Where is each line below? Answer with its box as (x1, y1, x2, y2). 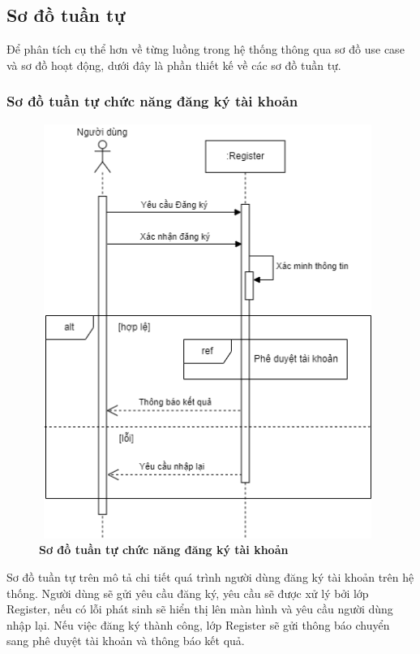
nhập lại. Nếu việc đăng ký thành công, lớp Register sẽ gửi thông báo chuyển (6, 616, 390, 633)
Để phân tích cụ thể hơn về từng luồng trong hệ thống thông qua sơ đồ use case (6, 41, 405, 58)
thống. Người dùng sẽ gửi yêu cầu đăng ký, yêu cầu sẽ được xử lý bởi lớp (6, 584, 369, 601)
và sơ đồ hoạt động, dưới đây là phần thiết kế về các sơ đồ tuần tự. (6, 56, 341, 73)
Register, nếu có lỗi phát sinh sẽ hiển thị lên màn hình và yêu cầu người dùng (6, 600, 393, 617)
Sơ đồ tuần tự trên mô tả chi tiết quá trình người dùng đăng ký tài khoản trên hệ (6, 569, 414, 586)
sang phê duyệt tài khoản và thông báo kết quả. (6, 632, 245, 649)
